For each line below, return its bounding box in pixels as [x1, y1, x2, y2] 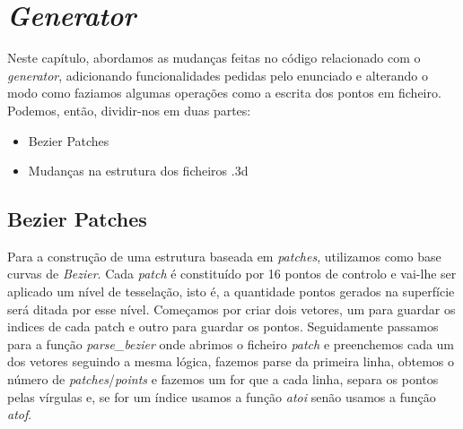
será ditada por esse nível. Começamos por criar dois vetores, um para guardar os [7, 299, 456, 318]
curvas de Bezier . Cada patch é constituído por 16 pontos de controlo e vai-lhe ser [7, 264, 457, 283]
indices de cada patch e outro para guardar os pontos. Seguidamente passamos [7, 317, 439, 336]
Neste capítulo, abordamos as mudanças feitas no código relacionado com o [7, 48, 421, 67]
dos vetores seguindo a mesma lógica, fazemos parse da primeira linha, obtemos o [7, 352, 455, 371]
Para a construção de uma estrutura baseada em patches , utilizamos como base [7, 246, 441, 265]
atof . [7, 405, 32, 424]
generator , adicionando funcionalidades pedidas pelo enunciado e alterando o [7, 65, 428, 84]
